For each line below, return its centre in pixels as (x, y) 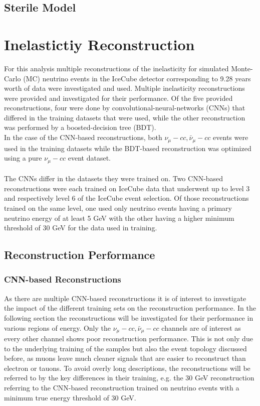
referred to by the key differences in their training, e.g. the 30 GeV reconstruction (129, 378)
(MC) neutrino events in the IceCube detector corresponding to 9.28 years (137, 78)
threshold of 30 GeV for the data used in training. (81, 228)
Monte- (242, 68)
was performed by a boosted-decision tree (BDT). (80, 127)
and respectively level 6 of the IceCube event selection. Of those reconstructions (126, 198)
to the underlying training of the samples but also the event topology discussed (125, 348)
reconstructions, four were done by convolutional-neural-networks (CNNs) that (125, 108)
